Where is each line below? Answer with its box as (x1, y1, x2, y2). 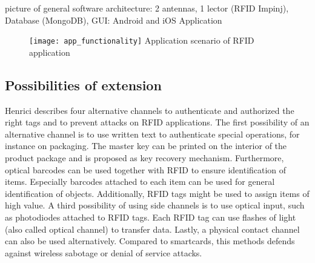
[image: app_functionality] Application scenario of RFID (29, 34, 254, 47)
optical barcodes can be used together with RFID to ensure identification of (5, 163, 287, 176)
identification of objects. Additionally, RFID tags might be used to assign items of (5, 187, 310, 199)
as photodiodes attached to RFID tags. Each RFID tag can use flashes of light (5, 210, 296, 223)
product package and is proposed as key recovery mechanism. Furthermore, (5, 151, 284, 164)
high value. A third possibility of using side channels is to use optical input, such (5, 199, 305, 211)
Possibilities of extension (5, 75, 162, 94)
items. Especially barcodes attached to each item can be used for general (5, 175, 275, 188)
